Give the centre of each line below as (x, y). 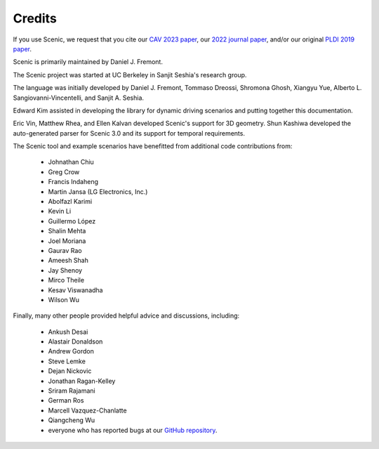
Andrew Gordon (71, 351)
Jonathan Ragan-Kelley (82, 381)
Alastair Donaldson (75, 341)
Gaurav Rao (65, 250)
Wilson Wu (64, 299)
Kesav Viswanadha (75, 290)
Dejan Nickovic (70, 371)
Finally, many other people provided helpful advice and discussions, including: (126, 315)
